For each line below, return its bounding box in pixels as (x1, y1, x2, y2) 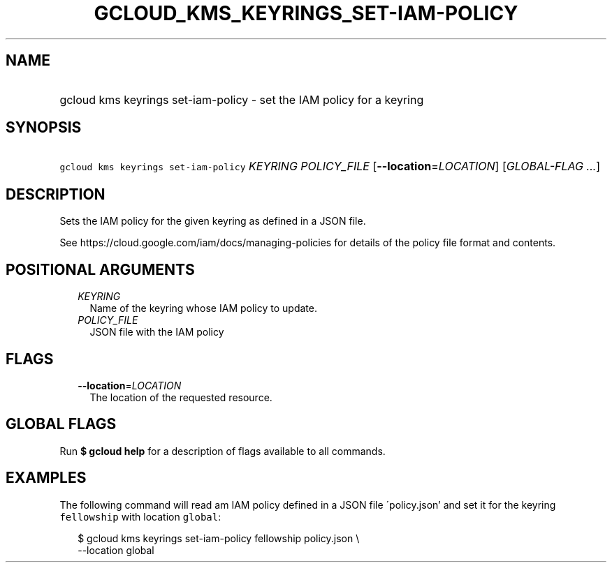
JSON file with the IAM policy (89, 326, 224, 338)
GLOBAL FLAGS (6, 415, 117, 433)
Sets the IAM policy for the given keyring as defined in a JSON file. (59, 215, 366, 227)
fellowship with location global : (59, 510, 221, 523)
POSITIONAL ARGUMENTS (6, 260, 195, 278)
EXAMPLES (6, 469, 87, 487)
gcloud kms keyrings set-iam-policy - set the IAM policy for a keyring (59, 92, 424, 107)
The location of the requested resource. (89, 391, 272, 403)
